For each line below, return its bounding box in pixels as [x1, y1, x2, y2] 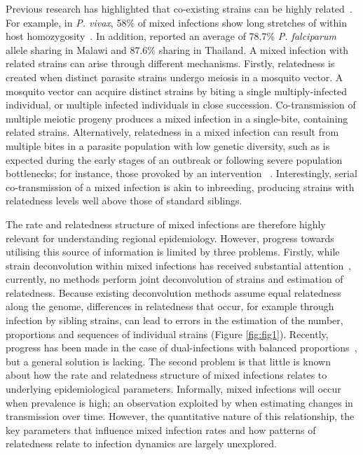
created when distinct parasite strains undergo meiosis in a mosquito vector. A [6, 69, 343, 84]
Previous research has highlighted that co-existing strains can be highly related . [6, 1, 352, 15]
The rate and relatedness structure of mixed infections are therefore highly [6, 216, 326, 231]
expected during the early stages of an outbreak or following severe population [6, 152, 343, 167]
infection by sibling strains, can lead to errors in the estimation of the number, [6, 313, 343, 328]
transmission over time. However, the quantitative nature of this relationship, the [6, 409, 355, 423]
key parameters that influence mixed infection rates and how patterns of [6, 422, 316, 437]
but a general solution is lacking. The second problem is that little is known [6, 353, 331, 368]
